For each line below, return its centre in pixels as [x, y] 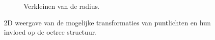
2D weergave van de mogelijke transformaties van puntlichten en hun [107, 22]
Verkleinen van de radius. [62, 6]
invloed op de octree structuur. [51, 32]
